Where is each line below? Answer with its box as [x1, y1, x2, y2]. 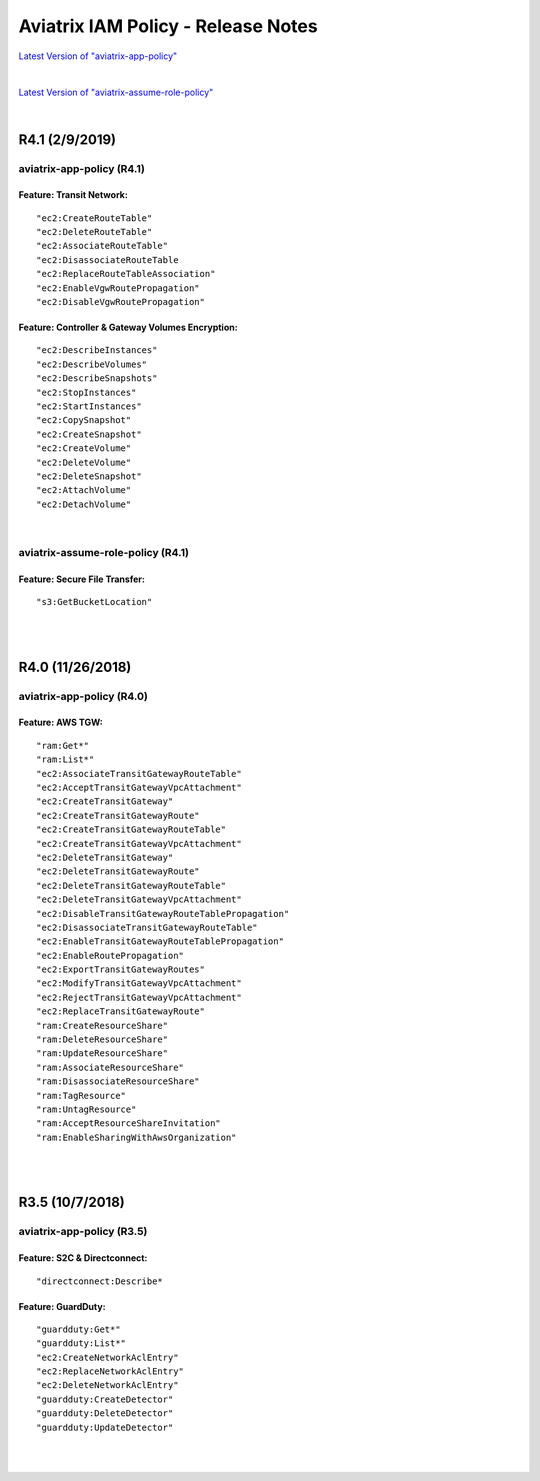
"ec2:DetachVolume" [36, 498, 132, 510]
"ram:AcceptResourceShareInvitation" [36, 1118, 222, 1129]
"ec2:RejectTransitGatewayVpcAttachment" [36, 991, 242, 1003]
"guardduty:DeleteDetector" [36, 1408, 174, 1419]
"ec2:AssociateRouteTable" [36, 240, 169, 252]
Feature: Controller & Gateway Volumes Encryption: [18, 321, 239, 334]
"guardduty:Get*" [36, 1323, 121, 1335]
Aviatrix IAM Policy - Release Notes [18, 15, 319, 37]
